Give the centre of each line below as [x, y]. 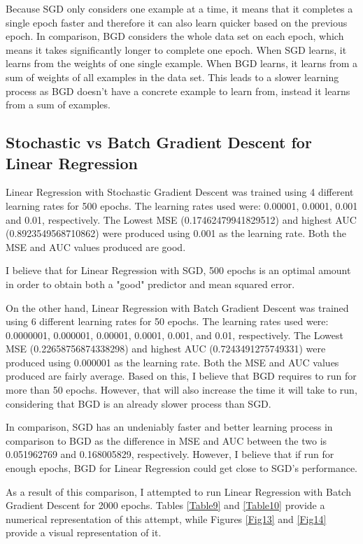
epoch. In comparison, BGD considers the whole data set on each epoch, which [175, 36]
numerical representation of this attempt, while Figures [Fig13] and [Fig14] [166, 518]
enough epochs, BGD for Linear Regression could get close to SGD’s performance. [182, 468]
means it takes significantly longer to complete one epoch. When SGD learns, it [176, 49]
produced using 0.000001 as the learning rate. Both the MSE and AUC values [172, 362]
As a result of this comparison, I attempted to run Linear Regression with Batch [178, 491]
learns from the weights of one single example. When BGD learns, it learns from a [182, 63]
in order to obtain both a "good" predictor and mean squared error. [150, 284]
